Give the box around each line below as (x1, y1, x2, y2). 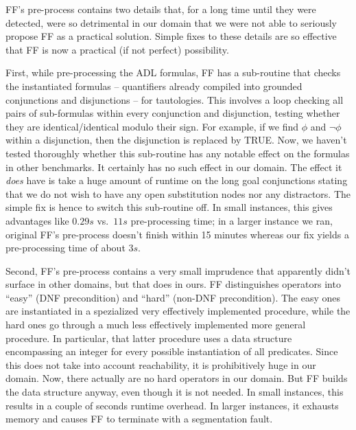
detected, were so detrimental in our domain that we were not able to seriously (5, 15, 337, 30)
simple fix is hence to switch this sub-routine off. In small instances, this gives (5, 200, 333, 214)
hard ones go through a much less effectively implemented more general (5, 317, 306, 332)
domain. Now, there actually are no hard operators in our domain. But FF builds (5, 371, 348, 385)
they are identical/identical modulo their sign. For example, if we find (5, 119, 299, 133)
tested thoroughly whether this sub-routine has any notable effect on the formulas (5, 146, 350, 160)
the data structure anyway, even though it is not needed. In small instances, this (5, 385, 344, 399)
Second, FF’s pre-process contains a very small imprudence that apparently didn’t (5, 263, 351, 278)
